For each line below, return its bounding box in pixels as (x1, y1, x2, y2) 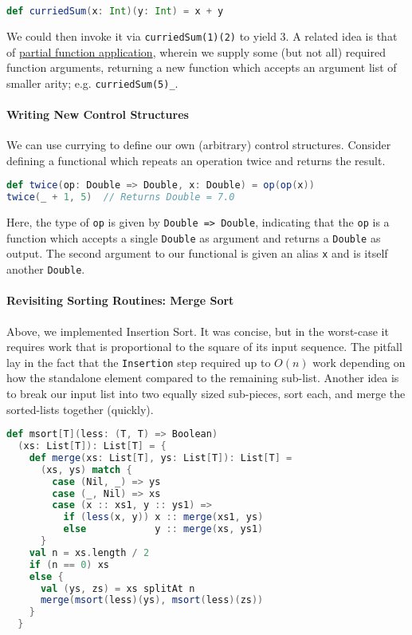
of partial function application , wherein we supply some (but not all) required (6, 43, 386, 60)
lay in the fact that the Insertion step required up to (6, 353, 271, 370)
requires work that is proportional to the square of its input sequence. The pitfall (6, 338, 402, 355)
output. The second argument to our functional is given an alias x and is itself (6, 245, 388, 262)
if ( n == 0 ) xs (29, 558, 109, 570)
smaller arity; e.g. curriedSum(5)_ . (6, 74, 179, 91)
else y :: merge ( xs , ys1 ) (63, 523, 264, 535)
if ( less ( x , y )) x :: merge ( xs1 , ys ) (63, 511, 264, 523)
